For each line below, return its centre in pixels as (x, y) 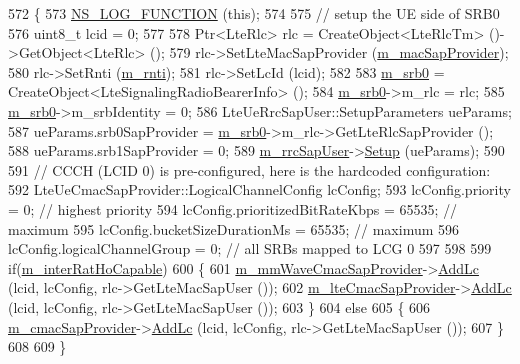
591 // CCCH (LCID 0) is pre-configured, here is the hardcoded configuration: (249, 169)
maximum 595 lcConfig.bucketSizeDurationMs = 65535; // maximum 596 (234, 228)
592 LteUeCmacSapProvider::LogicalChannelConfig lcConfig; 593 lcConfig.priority (259, 189)
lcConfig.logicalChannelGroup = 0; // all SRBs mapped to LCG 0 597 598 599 (250, 248)
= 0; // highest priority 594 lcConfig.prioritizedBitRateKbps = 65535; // (233, 208)
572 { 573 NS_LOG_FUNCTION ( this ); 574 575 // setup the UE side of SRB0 (254, 13)
